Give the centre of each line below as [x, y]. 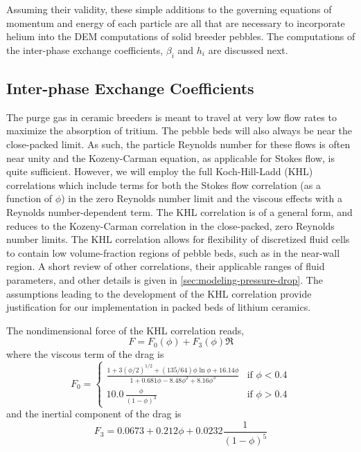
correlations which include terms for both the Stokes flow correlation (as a [164, 184]
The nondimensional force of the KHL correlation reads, [125, 330]
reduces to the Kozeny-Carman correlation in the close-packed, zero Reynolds [170, 225]
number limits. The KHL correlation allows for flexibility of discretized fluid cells [178, 239]
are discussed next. [248, 49]
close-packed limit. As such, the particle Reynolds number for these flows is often [178, 144]
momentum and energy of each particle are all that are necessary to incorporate [176, 22]
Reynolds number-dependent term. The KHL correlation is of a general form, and [179, 211]
